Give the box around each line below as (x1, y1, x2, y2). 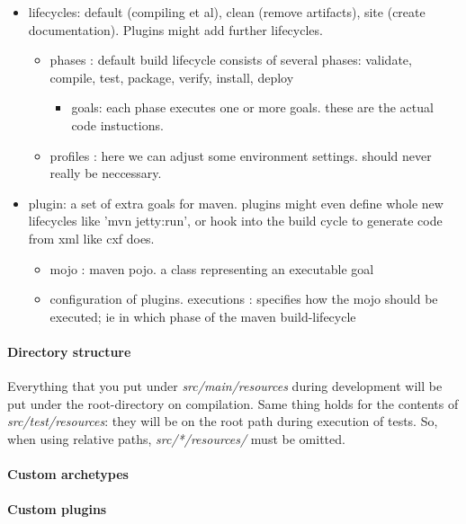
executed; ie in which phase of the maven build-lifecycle (49, 306, 356, 325)
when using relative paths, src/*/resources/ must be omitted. (7, 429, 345, 448)
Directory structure (7, 342, 131, 360)
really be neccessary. (49, 164, 162, 182)
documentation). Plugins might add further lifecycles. (28, 20, 323, 39)
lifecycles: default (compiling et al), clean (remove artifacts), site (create (28, 3, 426, 21)
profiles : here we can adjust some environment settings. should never (49, 146, 432, 164)
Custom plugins (7, 500, 107, 519)
